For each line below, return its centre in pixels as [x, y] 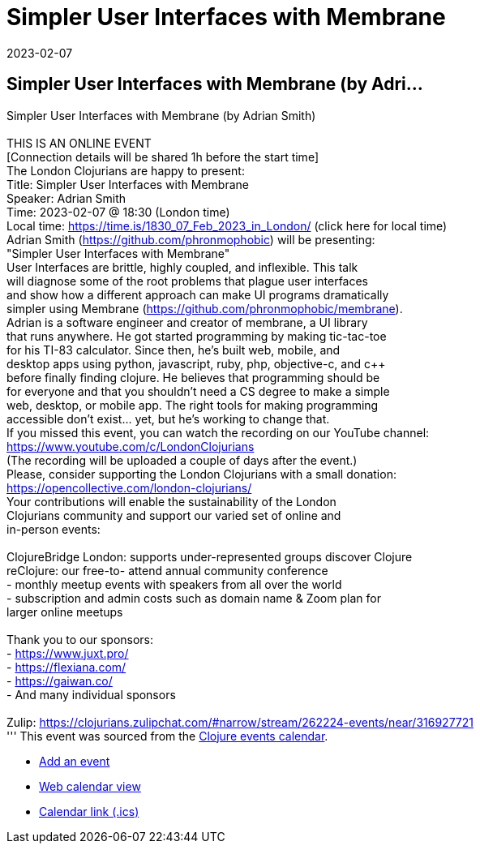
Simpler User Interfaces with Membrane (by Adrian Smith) [161, 115]
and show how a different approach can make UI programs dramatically [198, 294]
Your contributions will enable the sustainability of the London [171, 501]
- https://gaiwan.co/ [60, 680]
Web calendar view [90, 786]
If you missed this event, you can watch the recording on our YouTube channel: [218, 432]
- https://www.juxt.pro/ [68, 653]
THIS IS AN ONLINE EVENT [79, 143]
